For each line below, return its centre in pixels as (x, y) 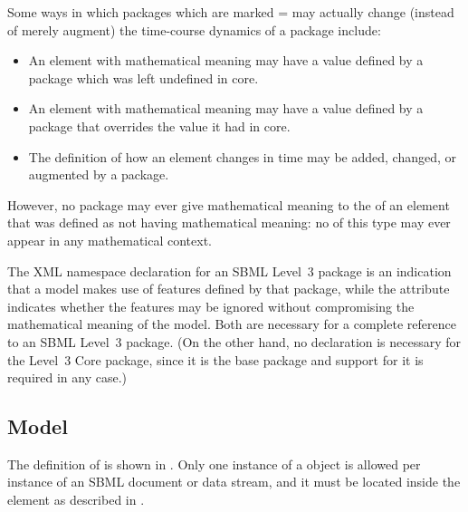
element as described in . (76, 500)
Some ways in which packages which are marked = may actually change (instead (231, 12)
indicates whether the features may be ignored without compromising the (211, 306)
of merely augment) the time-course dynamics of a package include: (194, 29)
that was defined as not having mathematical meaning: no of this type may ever (229, 222)
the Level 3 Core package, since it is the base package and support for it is (215, 359)
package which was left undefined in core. (143, 77)
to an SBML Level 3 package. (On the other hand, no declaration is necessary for (234, 341)
